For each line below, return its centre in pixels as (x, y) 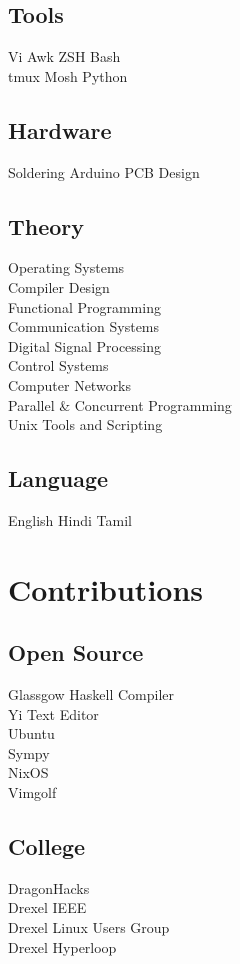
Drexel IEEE (47, 907)
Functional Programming (84, 306)
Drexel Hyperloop (62, 946)
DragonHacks (49, 887)
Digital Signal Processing (85, 345)
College (47, 846)
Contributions (106, 588)
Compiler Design (59, 286)
